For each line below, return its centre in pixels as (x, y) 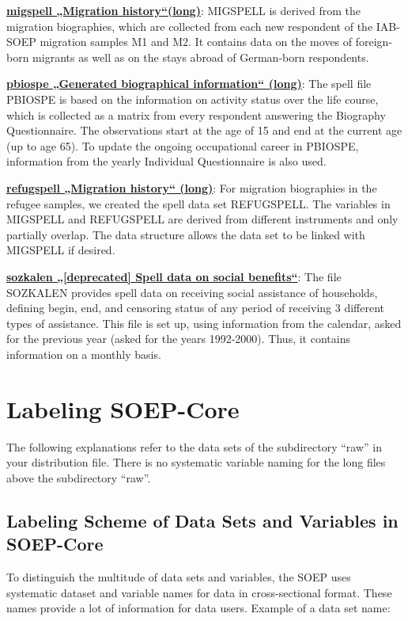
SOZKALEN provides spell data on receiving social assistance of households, (192, 292)
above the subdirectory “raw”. (79, 477)
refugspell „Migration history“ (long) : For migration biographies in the (192, 187)
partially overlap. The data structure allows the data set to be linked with (186, 234)
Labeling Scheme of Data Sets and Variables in (202, 520)
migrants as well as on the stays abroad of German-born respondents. (201, 57)
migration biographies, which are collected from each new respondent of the (190, 26)
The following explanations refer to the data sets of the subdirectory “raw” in (194, 446)
